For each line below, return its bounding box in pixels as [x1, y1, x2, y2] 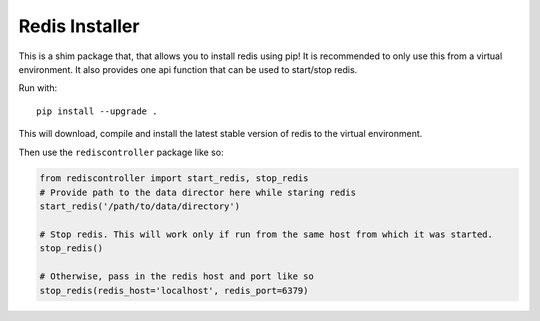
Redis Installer [18, 15, 140, 37]
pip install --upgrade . [36, 105, 158, 117]
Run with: [18, 82, 58, 94]
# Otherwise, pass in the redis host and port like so [39, 271, 314, 282]
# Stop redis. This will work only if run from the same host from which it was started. [39, 229, 494, 240]
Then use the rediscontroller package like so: [18, 146, 224, 158]
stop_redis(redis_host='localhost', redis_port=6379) [39, 285, 309, 296]
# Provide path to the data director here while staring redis [39, 186, 357, 198]
